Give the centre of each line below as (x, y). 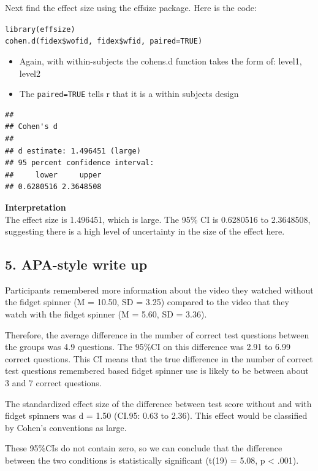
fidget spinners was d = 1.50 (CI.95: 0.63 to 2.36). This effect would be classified (156, 415)
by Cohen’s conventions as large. (66, 427)
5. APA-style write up (76, 264)
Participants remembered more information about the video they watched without (159, 290)
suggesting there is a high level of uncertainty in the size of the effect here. (145, 231)
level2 (30, 73)
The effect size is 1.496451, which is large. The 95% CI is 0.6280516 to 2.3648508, (158, 219)
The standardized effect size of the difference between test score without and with (158, 403)
